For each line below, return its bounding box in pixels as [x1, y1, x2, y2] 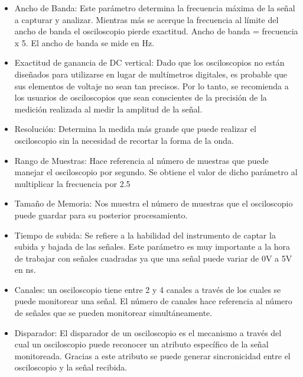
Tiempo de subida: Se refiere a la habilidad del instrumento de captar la [14, 228, 276, 241]
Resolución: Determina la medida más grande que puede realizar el [14, 123, 256, 135]
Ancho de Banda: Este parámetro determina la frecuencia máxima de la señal [14, 2, 295, 14]
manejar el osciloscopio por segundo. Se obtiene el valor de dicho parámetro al [14, 166, 298, 178]
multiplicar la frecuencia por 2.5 [14, 177, 131, 189]
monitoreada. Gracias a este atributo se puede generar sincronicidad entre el [14, 349, 291, 362]
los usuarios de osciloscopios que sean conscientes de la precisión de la [14, 91, 267, 104]
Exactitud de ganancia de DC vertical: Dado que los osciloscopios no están [14, 56, 285, 69]
